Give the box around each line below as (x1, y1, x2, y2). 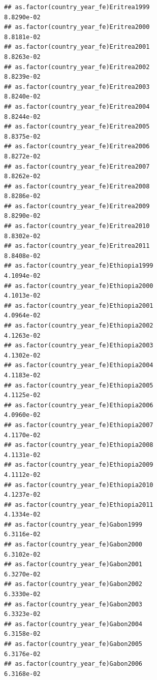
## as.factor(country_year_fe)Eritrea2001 (4, 43, 150, 51)
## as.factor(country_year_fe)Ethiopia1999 (4, 262, 153, 270)
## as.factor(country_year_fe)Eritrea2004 (4, 103, 150, 110)
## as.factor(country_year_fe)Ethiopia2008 (4, 441, 153, 449)
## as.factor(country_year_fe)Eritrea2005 (4, 123, 150, 131)
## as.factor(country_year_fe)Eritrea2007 (4, 163, 150, 170)
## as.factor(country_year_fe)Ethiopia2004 (4, 362, 153, 369)
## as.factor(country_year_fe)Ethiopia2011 (4, 501, 153, 508)
